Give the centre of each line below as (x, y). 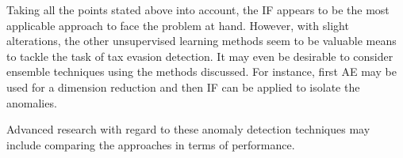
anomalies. (32, 102)
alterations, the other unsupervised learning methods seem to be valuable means (201, 41)
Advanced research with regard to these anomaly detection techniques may (188, 129)
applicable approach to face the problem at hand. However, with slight (178, 25)
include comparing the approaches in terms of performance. (151, 144)
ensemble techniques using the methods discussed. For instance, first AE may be (201, 71)
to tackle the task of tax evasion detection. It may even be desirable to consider (200, 56)
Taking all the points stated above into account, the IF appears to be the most (198, 9)
